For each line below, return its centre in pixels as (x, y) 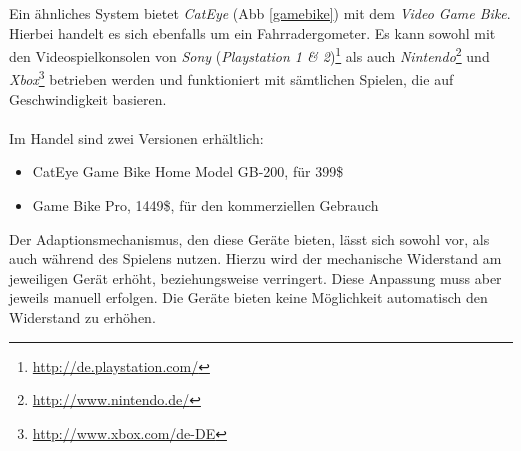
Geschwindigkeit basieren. (88, 98)
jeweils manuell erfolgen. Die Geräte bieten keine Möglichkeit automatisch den (248, 297)
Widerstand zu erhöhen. (82, 317)
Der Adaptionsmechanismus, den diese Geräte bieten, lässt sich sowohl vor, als (249, 238)
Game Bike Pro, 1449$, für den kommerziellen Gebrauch (205, 205)
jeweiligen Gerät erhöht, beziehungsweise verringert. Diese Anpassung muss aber (255, 277)
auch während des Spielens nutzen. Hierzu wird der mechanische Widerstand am (255, 258)
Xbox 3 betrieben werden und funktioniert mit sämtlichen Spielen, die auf (231, 78)
